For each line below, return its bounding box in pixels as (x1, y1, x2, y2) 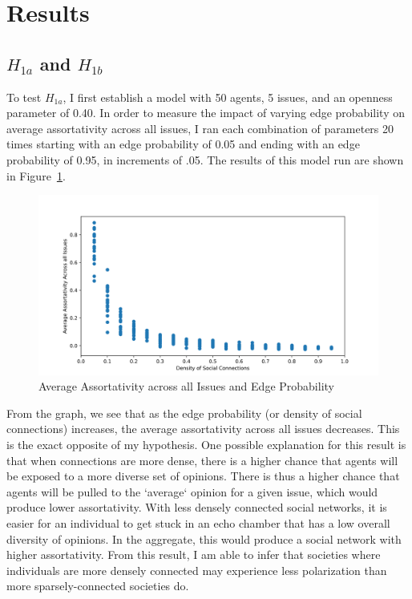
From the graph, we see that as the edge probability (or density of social (6, 404, 362, 421)
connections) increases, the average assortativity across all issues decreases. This (6, 420, 400, 437)
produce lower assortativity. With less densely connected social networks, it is (6, 499, 387, 516)
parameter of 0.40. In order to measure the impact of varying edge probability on (6, 104, 405, 121)
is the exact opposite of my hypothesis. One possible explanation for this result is (6, 435, 406, 452)
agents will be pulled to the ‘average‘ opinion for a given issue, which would (6, 483, 378, 500)
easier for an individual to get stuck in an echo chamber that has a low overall (6, 514, 390, 531)
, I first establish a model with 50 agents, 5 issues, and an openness (63, 88, 393, 105)
